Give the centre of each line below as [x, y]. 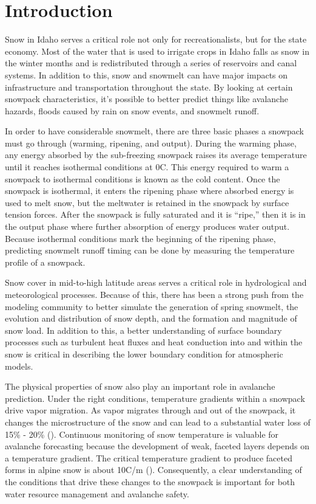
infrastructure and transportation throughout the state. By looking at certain [149, 87]
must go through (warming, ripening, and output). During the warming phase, [151, 143]
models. [19, 366]
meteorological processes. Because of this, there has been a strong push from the [154, 294]
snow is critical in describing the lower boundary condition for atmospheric [144, 354]
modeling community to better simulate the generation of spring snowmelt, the [152, 306]
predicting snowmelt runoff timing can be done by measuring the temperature [150, 250]
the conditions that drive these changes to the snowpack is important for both [150, 481]
